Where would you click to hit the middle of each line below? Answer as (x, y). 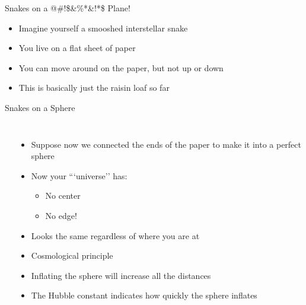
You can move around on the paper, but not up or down (121, 67)
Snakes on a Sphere (40, 107)
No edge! (61, 215)
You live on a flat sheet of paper (77, 48)
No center (63, 196)
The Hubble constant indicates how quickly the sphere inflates (144, 295)
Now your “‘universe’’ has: (79, 175)
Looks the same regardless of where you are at (115, 235)
